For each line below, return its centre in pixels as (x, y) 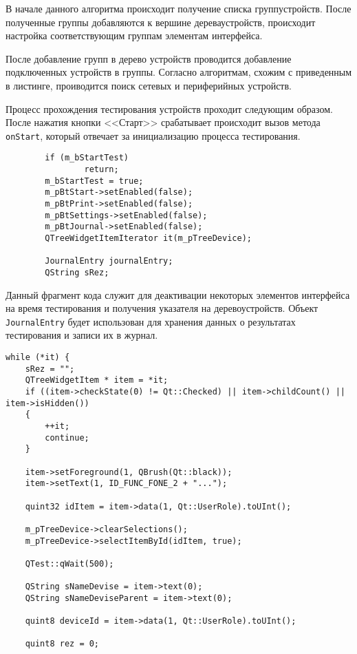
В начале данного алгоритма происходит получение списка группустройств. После (178, 8)
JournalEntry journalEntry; (109, 261)
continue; (67, 437)
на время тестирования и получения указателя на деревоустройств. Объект (162, 308)
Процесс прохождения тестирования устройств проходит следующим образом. (169, 108)
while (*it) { (38, 358)
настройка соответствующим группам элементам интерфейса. (134, 35)
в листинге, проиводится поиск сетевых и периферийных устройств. (149, 85)
